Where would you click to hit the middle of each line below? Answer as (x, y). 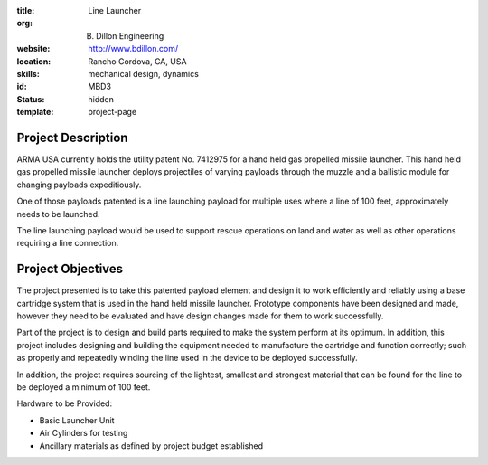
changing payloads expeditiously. (79, 185)
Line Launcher (115, 10)
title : (26, 10)
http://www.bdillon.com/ (133, 49)
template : (35, 112)
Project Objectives (70, 269)
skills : (28, 73)
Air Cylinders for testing (84, 433)
